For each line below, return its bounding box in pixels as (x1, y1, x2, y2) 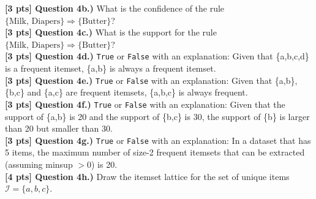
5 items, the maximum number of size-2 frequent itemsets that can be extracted (5, 146, 305, 159)
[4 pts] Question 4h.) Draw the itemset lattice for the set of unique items (5, 170, 290, 182)
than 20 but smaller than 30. (5, 122, 113, 135)
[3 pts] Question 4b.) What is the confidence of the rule (5, 2, 225, 14)
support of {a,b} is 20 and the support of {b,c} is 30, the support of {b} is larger (5, 110, 310, 122)
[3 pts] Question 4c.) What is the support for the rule (5, 26, 217, 39)
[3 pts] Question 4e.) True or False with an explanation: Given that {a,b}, (5, 73, 298, 86)
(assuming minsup (5, 157, 73, 170)
